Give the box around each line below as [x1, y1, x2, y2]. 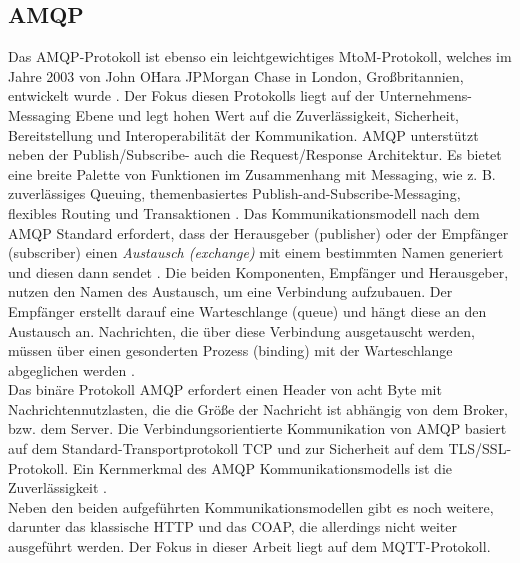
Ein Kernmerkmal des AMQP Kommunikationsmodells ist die [72, 457, 452, 478]
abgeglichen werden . [8, 359, 135, 380]
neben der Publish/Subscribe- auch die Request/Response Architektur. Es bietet [8, 144, 502, 165]
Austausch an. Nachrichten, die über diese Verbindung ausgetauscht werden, [8, 320, 475, 341]
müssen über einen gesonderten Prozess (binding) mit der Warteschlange [8, 340, 453, 361]
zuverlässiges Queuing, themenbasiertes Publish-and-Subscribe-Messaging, [8, 183, 461, 204]
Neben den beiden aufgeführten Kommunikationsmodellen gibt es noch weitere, [8, 496, 494, 517]
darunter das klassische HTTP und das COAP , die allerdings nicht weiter [8, 516, 458, 537]
